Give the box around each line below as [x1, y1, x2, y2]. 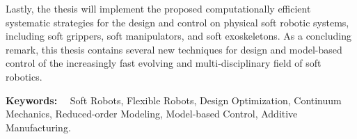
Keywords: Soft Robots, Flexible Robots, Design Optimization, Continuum [6, 92, 342, 107]
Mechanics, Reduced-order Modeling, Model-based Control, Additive [6, 106, 298, 121]
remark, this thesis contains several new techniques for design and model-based [6, 42, 342, 56]
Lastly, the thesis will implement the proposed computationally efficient [6, 1, 311, 15]
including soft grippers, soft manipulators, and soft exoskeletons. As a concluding [6, 28, 351, 43]
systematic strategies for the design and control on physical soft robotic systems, [6, 15, 349, 29]
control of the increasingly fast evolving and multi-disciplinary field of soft [6, 56, 322, 70]
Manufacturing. [6, 120, 71, 134]
